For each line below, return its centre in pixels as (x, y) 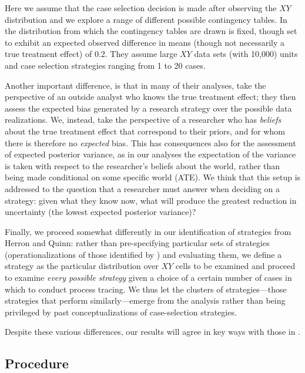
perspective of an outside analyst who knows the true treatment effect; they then (150, 97)
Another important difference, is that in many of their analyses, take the (135, 85)
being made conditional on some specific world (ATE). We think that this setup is (153, 177)
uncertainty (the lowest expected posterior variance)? (100, 212)
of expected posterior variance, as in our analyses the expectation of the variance (150, 154)
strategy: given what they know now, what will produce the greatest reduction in (151, 200)
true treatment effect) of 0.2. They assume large (91, 54)
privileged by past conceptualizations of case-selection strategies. (121, 312)
